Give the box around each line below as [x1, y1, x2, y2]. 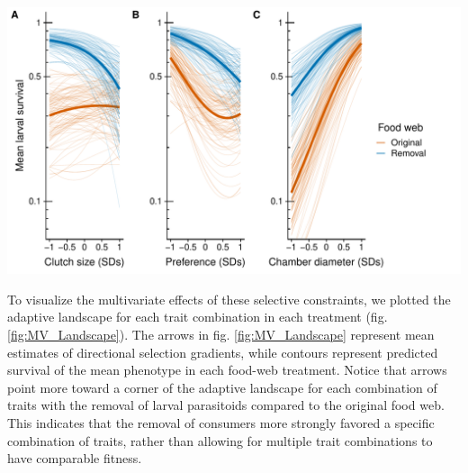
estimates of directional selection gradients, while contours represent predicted [7, 342, 438, 361]
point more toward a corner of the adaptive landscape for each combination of [7, 377, 437, 396]
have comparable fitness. [7, 449, 142, 468]
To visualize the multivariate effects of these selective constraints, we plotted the [7, 289, 451, 308]
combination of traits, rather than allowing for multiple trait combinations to [7, 431, 433, 450]
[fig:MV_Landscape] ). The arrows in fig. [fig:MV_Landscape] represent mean [7, 325, 435, 344]
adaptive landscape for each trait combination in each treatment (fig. [7, 307, 388, 326]
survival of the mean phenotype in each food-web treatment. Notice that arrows [7, 360, 447, 379]
